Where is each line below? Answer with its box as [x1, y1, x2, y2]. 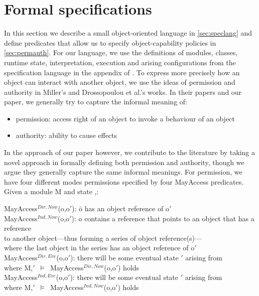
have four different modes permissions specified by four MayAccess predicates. [4, 176, 244, 187]
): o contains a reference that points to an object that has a [71, 213, 254, 223]
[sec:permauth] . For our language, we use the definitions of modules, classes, [4, 47, 238, 58]
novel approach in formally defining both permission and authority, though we [4, 157, 244, 167]
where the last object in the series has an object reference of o [4, 242, 195, 253]
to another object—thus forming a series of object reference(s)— [4, 232, 202, 243]
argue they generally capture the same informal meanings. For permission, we [4, 167, 242, 177]
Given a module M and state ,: [4, 186, 99, 197]
